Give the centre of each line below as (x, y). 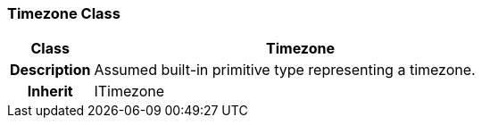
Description (50, 70)
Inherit (50, 92)
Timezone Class (64, 13)
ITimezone (129, 92)
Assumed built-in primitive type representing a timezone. (285, 70)
